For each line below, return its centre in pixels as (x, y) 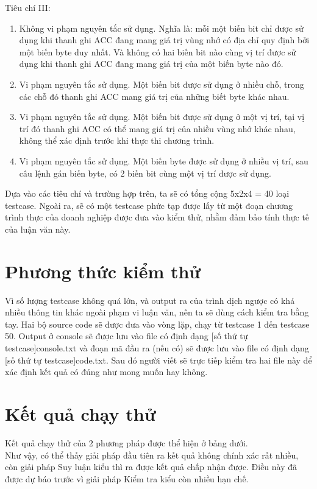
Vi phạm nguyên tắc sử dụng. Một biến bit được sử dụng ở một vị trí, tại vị (162, 117)
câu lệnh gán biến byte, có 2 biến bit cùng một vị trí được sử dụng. (145, 173)
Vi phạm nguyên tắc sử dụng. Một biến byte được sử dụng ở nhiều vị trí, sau (164, 160)
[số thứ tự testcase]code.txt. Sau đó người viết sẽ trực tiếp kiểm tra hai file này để (158, 360)
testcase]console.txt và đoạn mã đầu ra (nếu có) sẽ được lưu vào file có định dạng (157, 348)
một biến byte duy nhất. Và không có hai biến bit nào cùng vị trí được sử (158, 51)
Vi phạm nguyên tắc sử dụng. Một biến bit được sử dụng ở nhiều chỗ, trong (162, 84)
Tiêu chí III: (28, 7)
